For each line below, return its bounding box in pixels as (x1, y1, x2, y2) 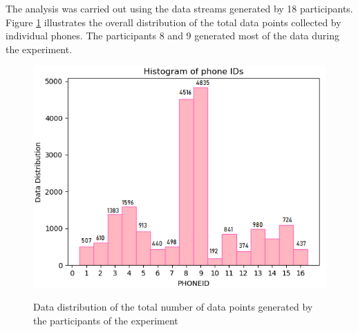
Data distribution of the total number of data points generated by (33, 300, 313, 314)
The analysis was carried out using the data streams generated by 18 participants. (6, 1, 353, 15)
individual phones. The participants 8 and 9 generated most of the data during (6, 28, 340, 43)
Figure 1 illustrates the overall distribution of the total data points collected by (6, 14, 341, 29)
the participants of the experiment (33, 313, 178, 327)
